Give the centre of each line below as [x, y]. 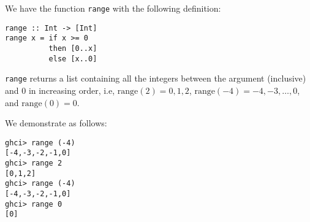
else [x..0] [73, 59]
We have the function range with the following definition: [113, 8]
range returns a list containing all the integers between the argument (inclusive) [156, 78]
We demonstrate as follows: [56, 123]
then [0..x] [73, 48]
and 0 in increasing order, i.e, [60, 90]
